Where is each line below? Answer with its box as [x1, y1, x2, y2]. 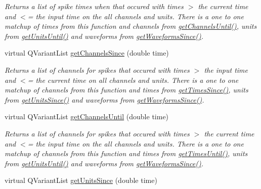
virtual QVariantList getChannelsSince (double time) [5, 48, 169, 58]
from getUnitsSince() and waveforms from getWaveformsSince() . [5, 94, 204, 105]
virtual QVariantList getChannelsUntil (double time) [5, 111, 169, 122]
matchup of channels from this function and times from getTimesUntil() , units [5, 148, 248, 159]
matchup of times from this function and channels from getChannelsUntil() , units [5, 21, 257, 31]
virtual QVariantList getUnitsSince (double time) [5, 175, 157, 185]
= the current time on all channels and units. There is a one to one [27, 74, 239, 85]
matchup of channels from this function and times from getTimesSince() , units [5, 84, 248, 95]
